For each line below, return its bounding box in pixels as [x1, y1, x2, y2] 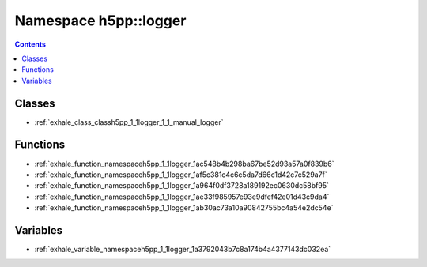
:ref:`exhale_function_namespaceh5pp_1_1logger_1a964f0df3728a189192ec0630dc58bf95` [34, 181, 330, 190]
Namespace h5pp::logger [14, 12, 187, 29]
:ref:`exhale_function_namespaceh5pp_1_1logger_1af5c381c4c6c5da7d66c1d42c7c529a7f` [34, 170, 327, 179]
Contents [14, 39, 47, 49]
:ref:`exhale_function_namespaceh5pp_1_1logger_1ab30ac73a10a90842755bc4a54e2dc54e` [34, 203, 334, 212]
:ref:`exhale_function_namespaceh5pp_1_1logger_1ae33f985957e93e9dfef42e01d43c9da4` [34, 192, 330, 201]
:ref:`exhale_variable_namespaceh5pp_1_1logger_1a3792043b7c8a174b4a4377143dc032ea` [34, 245, 331, 254]
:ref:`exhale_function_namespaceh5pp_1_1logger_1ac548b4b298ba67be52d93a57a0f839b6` [34, 159, 334, 168]
